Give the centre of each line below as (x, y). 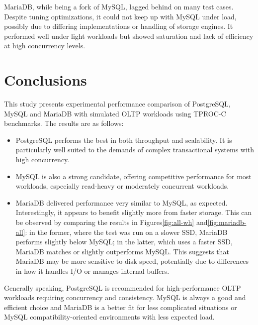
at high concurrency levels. (45, 46)
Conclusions (45, 80)
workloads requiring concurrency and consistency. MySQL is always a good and (125, 297)
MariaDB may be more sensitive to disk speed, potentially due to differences (132, 261)
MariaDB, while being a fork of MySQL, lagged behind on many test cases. (119, 6)
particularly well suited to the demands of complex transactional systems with (135, 150)
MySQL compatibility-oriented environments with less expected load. (109, 317)
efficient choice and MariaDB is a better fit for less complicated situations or (121, 307)
